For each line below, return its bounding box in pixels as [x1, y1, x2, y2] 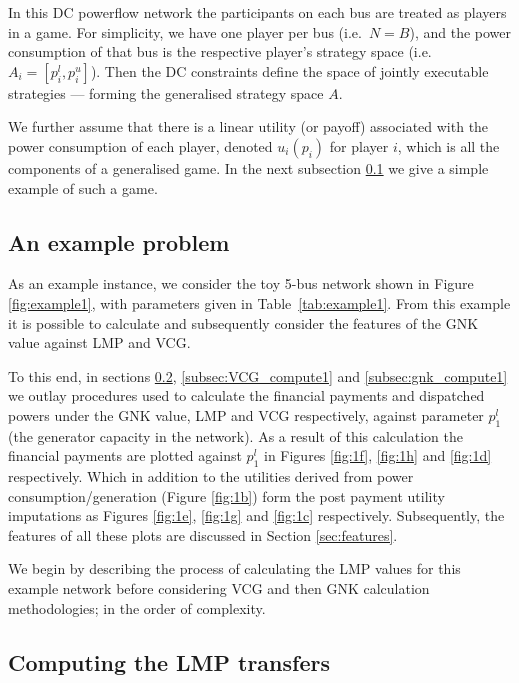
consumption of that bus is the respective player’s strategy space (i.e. [8, 41, 432, 62]
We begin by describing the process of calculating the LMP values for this [8, 558, 461, 579]
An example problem [8, 226, 230, 257]
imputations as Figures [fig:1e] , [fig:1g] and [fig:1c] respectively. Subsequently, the [8, 505, 505, 526]
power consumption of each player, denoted [8, 135, 273, 156]
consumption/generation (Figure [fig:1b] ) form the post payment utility [8, 485, 445, 506]
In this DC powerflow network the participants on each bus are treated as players [8, 2, 507, 22]
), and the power [409, 21, 512, 42]
